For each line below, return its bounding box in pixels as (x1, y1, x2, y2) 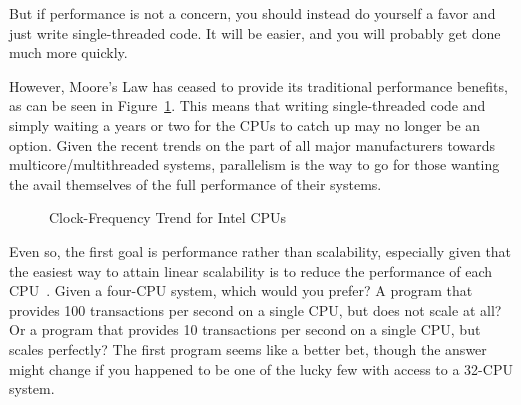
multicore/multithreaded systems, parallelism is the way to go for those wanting (9, 154, 500, 175)
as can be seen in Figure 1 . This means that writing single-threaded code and (9, 95, 486, 116)
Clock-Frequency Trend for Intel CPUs (49, 207, 287, 228)
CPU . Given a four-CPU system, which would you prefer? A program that (9, 280, 473, 301)
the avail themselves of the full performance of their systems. (9, 173, 382, 194)
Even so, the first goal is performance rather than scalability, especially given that (9, 240, 512, 261)
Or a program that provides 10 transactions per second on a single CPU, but (9, 319, 481, 340)
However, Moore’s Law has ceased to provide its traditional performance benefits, (9, 75, 508, 96)
